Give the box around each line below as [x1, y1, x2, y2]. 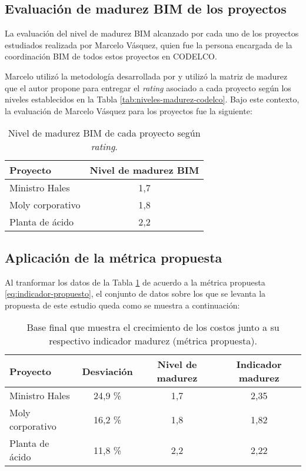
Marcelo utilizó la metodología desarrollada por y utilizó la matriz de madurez [5, 69, 288, 82]
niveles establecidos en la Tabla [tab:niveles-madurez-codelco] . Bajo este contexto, [5, 93, 300, 105]
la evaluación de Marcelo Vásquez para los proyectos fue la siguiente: [5, 104, 252, 117]
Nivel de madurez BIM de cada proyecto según [8, 126, 201, 140]
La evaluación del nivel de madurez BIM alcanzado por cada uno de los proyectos [5, 27, 299, 39]
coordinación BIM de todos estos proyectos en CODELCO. [5, 50, 217, 62]
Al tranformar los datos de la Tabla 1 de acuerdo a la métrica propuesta [5, 276, 265, 288]
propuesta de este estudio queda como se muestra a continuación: [5, 298, 240, 311]
